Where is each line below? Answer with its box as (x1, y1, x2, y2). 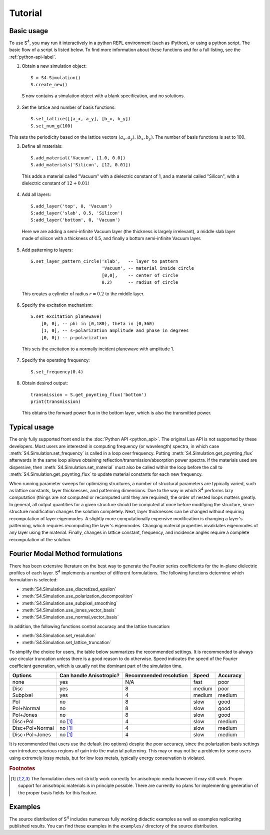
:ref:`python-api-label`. (9, 54, 56, 60)
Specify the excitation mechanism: (21, 302, 93, 308)
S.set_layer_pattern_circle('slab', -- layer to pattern (30, 259, 178, 264)
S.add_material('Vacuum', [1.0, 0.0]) (30, 155, 126, 160)
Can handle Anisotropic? (59, 672, 120, 679)
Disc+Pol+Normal (12, 725, 54, 732)
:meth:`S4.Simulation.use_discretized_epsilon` (21, 586, 116, 592)
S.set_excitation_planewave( (30, 314, 102, 319)
